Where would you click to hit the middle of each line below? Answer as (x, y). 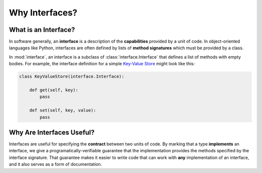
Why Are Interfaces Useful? (52, 132)
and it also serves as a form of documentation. (56, 164)
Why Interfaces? (43, 13)
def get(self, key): (54, 90)
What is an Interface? (42, 30)
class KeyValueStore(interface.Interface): (72, 77)
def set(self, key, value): (63, 110)
